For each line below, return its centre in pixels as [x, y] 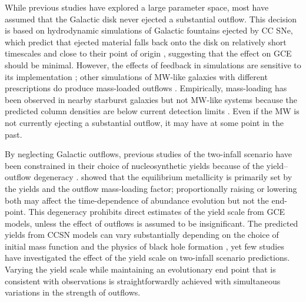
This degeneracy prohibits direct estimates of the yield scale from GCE [157, 212]
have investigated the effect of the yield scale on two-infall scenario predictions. [147, 258]
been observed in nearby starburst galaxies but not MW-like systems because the [151, 99]
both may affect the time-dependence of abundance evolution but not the [137, 200]
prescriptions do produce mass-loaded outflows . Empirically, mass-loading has [146, 88]
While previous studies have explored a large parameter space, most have [137, 7]
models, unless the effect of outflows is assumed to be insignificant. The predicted [152, 223]
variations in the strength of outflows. [73, 292]
